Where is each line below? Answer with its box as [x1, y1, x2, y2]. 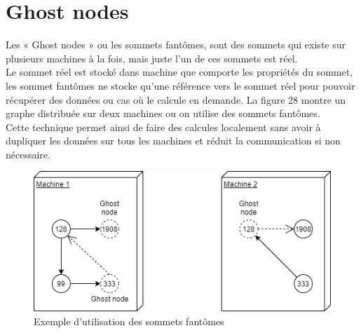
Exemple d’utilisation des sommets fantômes [34, 313, 224, 328]
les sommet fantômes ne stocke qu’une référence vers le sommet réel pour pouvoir [6, 78, 355, 93]
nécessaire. [6, 147, 50, 161]
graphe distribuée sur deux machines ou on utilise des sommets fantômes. [6, 106, 320, 121]
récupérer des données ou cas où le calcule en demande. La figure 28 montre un [6, 92, 346, 107]
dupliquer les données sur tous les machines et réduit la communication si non [6, 133, 341, 148]
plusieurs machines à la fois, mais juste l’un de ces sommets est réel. [6, 50, 298, 65]
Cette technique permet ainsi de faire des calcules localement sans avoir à [6, 119, 321, 134]
